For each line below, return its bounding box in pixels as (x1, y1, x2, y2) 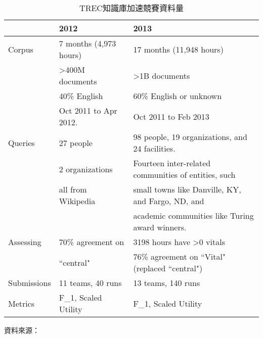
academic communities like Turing (133, 210, 254, 221)
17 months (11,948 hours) (133, 43, 224, 55)
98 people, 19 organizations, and (133, 131, 247, 142)
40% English (59, 90, 103, 102)
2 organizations (59, 163, 113, 175)
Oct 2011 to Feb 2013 (133, 110, 209, 122)
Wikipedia (59, 195, 96, 207)
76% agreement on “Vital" (133, 251, 226, 262)
